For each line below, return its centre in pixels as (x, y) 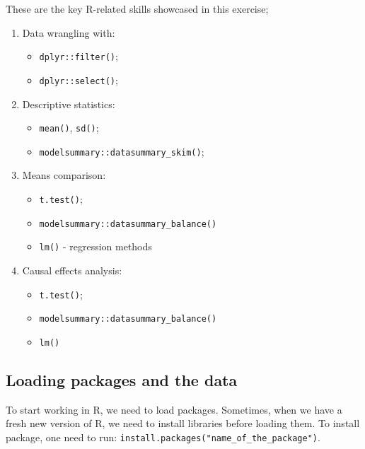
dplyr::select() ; (79, 80)
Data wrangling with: (69, 32)
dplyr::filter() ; (79, 56)
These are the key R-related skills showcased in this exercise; (137, 8)
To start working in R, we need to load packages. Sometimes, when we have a (174, 409)
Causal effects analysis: (72, 270)
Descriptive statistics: (69, 104)
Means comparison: (64, 175)
